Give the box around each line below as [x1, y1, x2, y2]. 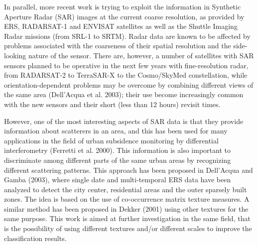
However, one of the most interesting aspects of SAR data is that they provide [4, 116, 244, 126]
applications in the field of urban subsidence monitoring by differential [4, 135, 219, 145]
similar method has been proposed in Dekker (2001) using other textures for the [4, 203, 249, 214]
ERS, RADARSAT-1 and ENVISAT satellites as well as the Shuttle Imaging [4, 21, 238, 31]
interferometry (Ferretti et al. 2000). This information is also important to [4, 145, 231, 155]
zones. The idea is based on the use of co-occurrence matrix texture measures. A [4, 194, 250, 204]
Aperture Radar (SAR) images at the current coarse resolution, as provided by [4, 11, 245, 21]
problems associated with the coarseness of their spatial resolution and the [4, 40, 231, 51]
